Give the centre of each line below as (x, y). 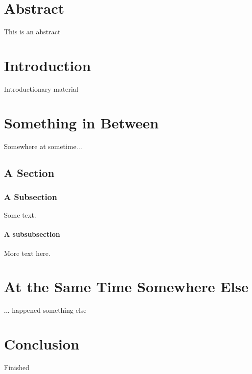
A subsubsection (32, 234)
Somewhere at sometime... (43, 146)
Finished (17, 367)
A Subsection (31, 196)
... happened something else (45, 310)
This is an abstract (32, 32)
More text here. (27, 253)
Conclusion (42, 344)
